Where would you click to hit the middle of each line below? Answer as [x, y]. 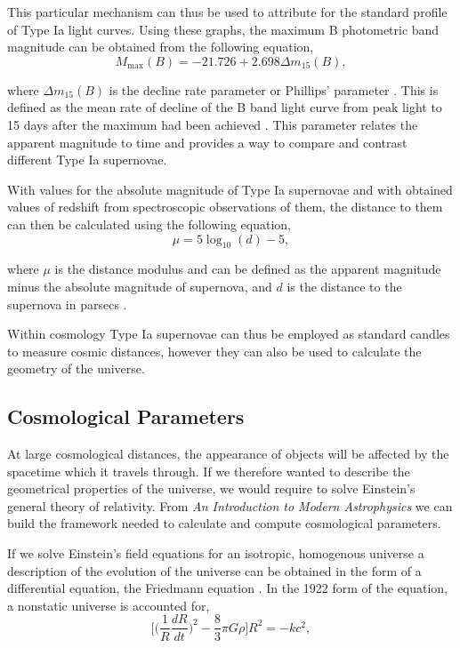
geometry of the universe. [76, 368]
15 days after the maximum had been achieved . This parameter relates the [213, 124]
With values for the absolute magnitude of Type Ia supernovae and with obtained [230, 189]
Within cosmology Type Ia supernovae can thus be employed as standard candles [229, 334]
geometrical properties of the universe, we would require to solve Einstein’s [211, 488]
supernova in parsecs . [67, 304]
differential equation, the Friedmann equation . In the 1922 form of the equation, [228, 588]
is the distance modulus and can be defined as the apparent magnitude [248, 269]
